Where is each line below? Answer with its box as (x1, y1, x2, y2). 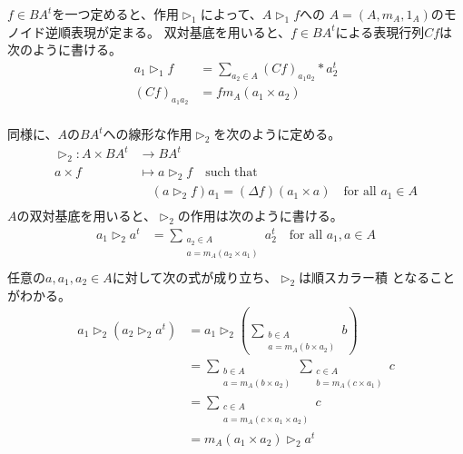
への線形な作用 (103, 124, 192, 143)
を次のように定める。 (213, 124, 341, 143)
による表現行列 (335, 22, 425, 41)
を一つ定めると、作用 (52, 5, 179, 23)
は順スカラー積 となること (299, 267, 456, 286)
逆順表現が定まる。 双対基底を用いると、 (44, 22, 291, 41)
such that (205, 166, 258, 180)
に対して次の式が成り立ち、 (112, 267, 278, 286)
